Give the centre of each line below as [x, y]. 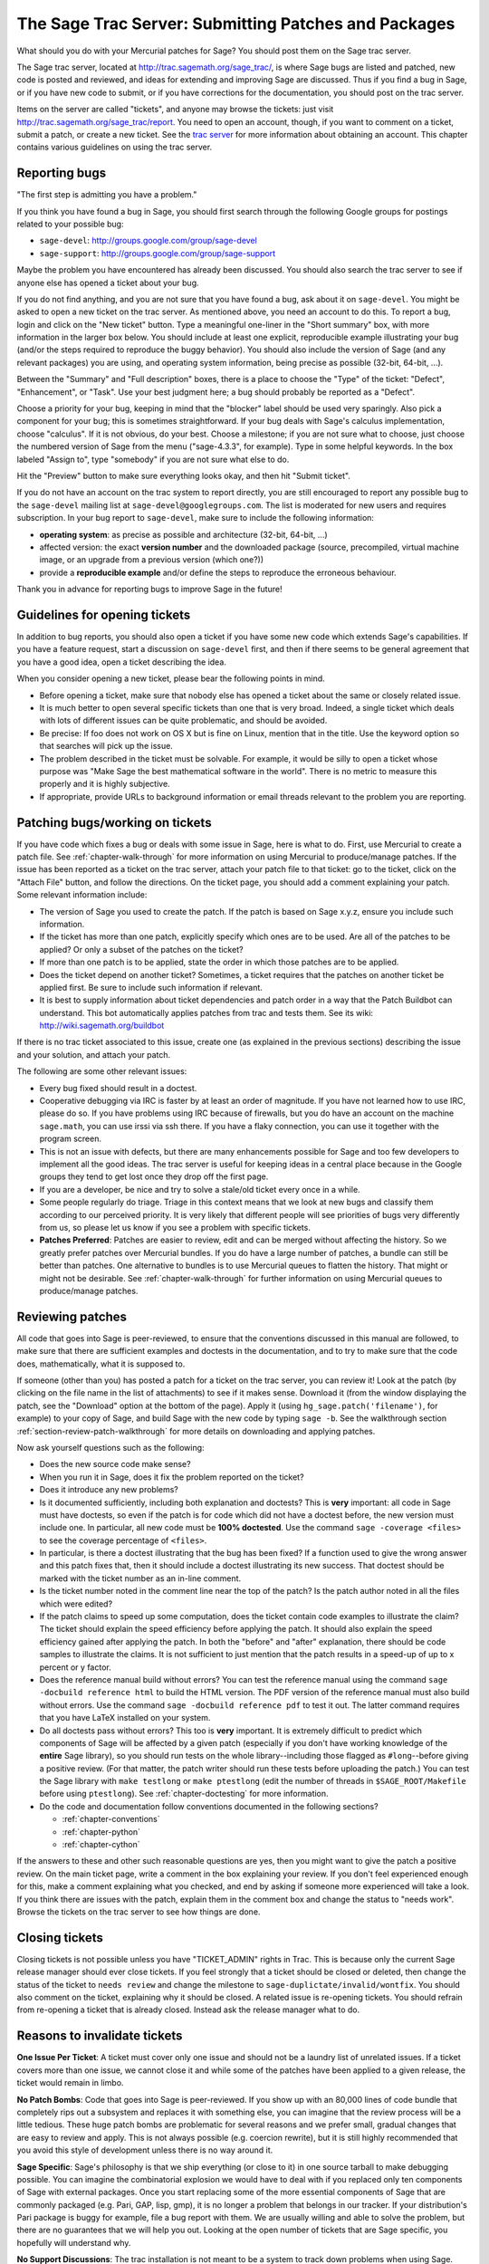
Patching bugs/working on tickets [114, 823]
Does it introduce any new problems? [109, 1490]
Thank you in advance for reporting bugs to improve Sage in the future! [149, 590]
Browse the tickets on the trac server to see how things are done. [139, 1912]
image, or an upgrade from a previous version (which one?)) [152, 560]
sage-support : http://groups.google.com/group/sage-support [158, 253]
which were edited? [76, 1604]
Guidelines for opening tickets [104, 614]
